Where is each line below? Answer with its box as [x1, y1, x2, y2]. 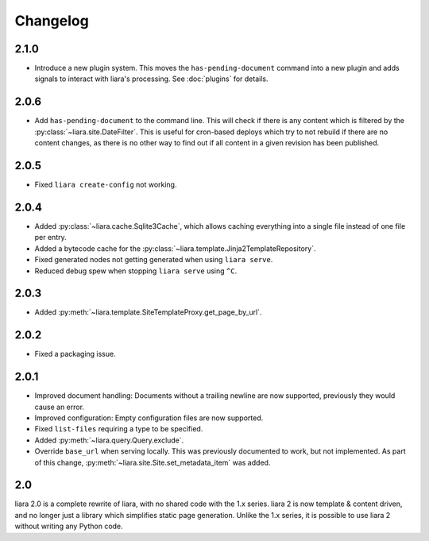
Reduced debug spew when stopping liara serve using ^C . [34, 266, 238, 276]
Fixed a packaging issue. [34, 350, 116, 359]
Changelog [14, 12, 89, 29]
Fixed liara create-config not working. [34, 180, 177, 190]
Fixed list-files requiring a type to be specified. [34, 424, 203, 434]
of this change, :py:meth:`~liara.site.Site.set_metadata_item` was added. [34, 458, 271, 467]
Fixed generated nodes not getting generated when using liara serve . [34, 255, 273, 265]
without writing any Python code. [14, 521, 123, 531]
